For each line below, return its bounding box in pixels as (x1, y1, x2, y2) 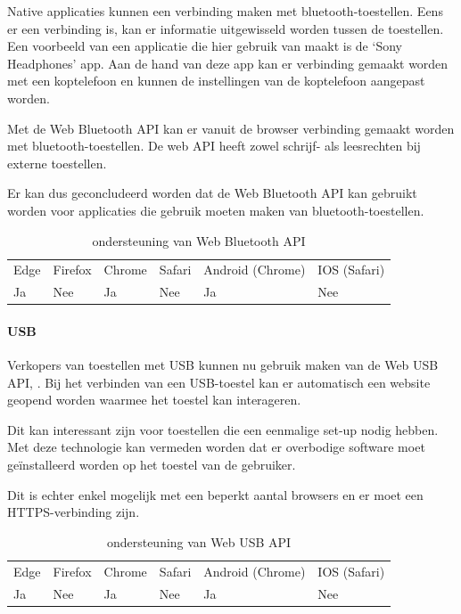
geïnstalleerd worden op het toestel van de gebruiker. (7, 455, 296, 474)
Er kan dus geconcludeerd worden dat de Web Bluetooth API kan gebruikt (7, 184, 417, 202)
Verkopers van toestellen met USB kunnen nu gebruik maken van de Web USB (7, 356, 439, 374)
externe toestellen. (7, 153, 107, 172)
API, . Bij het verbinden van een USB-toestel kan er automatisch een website (7, 372, 431, 391)
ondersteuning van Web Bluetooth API (92, 231, 306, 250)
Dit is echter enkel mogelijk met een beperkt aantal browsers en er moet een (7, 485, 424, 503)
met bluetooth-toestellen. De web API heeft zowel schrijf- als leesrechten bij (7, 136, 421, 155)
